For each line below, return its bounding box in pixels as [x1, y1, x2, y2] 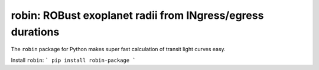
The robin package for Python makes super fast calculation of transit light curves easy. [11, 46, 226, 53]
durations [11, 25, 60, 38]
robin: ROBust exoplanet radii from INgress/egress [11, 9, 264, 22]
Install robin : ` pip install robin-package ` [11, 56, 136, 64]
